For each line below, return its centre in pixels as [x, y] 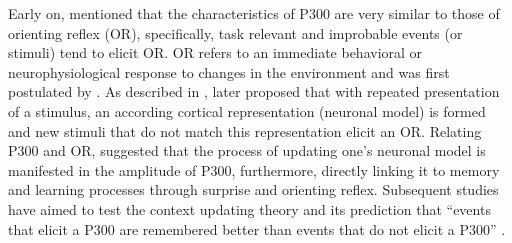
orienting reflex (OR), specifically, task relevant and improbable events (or [235, 32]
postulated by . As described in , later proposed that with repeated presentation [254, 91]
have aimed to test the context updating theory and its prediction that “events [249, 208]
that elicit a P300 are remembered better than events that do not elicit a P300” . [257, 228]
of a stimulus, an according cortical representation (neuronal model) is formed [247, 110]
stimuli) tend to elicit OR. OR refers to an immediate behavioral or [215, 52]
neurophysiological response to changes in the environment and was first [229, 71]
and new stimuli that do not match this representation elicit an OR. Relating [245, 130]
